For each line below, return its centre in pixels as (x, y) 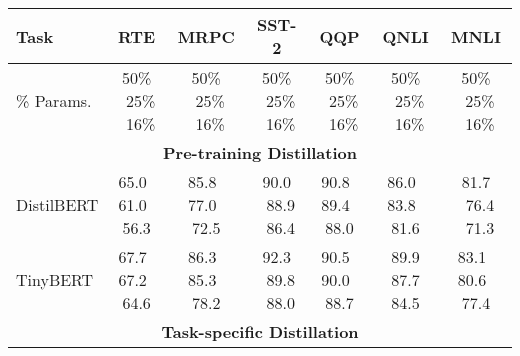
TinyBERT (55, 279)
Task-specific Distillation (260, 331)
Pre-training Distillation (260, 152)
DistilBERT (57, 204)
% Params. (54, 100)
